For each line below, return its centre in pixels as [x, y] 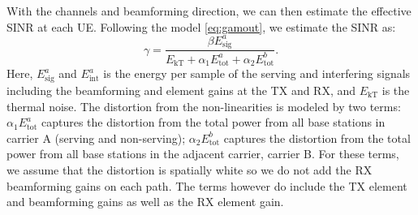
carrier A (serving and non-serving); [96, 138]
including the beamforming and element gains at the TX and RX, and [181, 90]
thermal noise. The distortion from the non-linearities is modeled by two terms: [204, 106]
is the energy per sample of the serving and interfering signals [257, 73]
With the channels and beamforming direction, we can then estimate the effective [209, 11]
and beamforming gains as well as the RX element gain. [145, 202]
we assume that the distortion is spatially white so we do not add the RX [190, 169]
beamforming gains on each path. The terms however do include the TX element [207, 185]
